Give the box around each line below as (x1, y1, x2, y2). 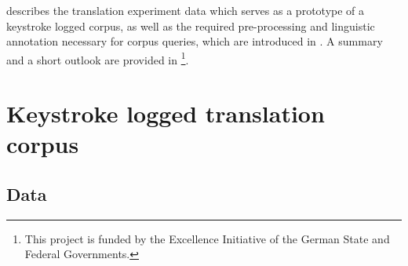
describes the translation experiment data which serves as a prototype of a (6, 2, 365, 18)
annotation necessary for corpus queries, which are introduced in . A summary (6, 33, 383, 49)
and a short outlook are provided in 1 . (6, 49, 189, 67)
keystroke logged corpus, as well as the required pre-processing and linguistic (6, 17, 375, 34)
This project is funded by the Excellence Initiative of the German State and (24, 230, 390, 246)
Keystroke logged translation (6, 97, 325, 129)
